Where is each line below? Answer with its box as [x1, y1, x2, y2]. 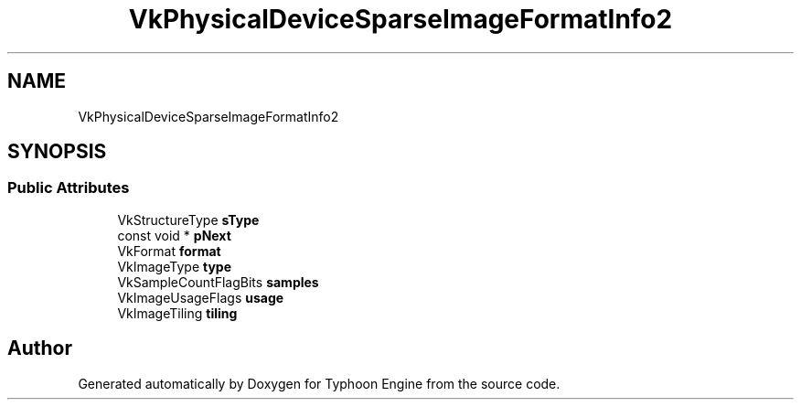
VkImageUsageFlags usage [117, 289, 284, 305]
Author [7, 337, 72, 360]
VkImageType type [117, 258, 232, 274]
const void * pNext [117, 227, 231, 243]
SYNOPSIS [7, 140, 107, 164]
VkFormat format [117, 242, 221, 259]
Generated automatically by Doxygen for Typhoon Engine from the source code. [78, 375, 561, 391]
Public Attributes [7, 178, 130, 198]
